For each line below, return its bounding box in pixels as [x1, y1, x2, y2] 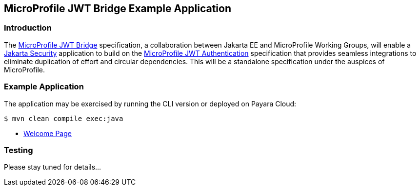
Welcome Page [23, 129, 72, 138]
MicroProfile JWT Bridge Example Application [4, 2, 232, 15]
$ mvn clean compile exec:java [4, 114, 123, 122]
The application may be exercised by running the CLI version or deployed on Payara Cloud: [4, 99, 297, 108]
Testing [4, 145, 33, 155]
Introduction [4, 23, 52, 33]
